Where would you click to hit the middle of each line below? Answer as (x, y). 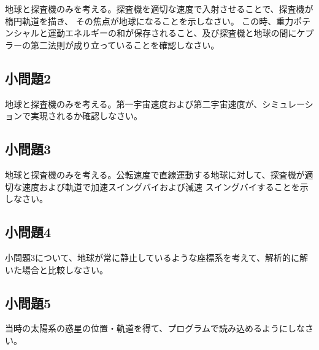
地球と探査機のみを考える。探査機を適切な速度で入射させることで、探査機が (159, 9)
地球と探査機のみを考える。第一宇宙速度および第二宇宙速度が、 (134, 103)
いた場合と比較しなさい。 (56, 269)
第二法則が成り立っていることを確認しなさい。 (125, 45)
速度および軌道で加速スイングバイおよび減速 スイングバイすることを (161, 186)
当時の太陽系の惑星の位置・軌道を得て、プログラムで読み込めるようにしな (155, 328)
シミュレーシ (288, 103)
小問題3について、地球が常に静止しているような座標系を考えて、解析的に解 (157, 257)
